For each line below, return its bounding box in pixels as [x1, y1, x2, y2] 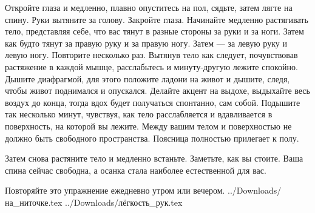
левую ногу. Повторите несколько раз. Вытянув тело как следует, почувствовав [5, 48, 298, 61]
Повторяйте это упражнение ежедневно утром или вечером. [5, 184, 225, 197]
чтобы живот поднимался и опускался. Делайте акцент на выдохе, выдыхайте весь [5, 84, 310, 97]
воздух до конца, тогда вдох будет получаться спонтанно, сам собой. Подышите [5, 96, 300, 108]
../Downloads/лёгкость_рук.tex [65, 195, 183, 208]
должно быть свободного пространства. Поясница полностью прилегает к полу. [5, 131, 299, 144]
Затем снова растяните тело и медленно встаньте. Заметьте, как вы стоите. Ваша [5, 152, 303, 165]
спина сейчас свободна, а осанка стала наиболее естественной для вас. [5, 163, 266, 176]
